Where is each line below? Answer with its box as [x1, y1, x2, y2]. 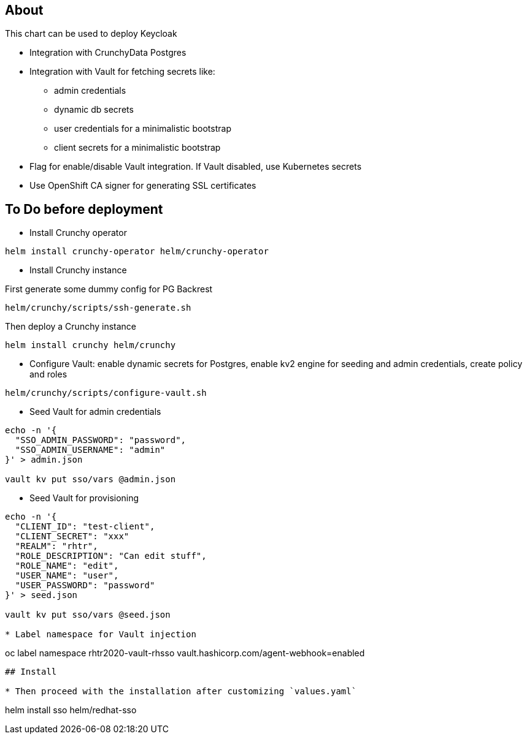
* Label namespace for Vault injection [5, 629, 196, 640]
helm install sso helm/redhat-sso [5, 705, 137, 716]
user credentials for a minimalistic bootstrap [54, 123, 231, 134]
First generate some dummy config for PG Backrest [5, 284, 213, 295]
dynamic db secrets [54, 104, 134, 115]
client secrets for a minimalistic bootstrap [54, 142, 221, 153]
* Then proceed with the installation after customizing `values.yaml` [5, 686, 357, 697]
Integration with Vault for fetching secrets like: [29, 66, 215, 77]
